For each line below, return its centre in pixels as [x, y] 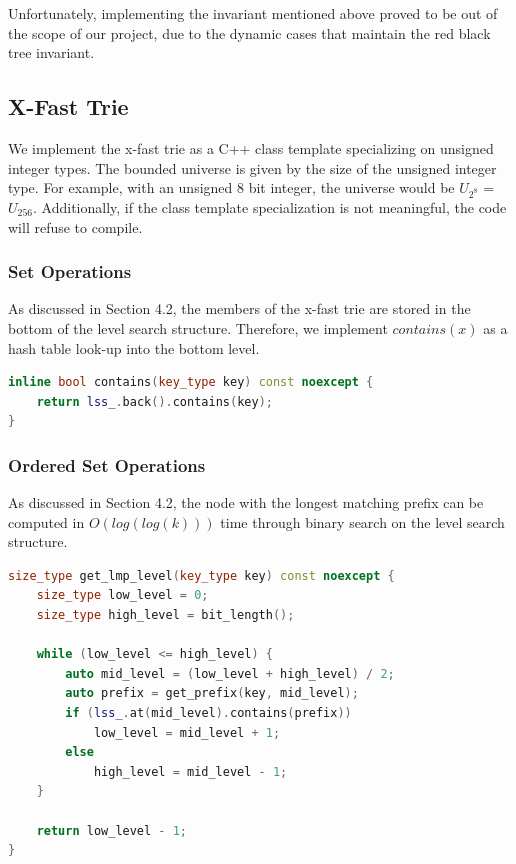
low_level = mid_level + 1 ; [187, 732]
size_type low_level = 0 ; [122, 595]
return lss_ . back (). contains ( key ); [154, 401]
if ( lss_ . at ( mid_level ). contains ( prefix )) [208, 713]
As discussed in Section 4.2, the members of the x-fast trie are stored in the [239, 308]
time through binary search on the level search [362, 521]
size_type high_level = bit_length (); [165, 615]
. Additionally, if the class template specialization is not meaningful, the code [270, 206]
